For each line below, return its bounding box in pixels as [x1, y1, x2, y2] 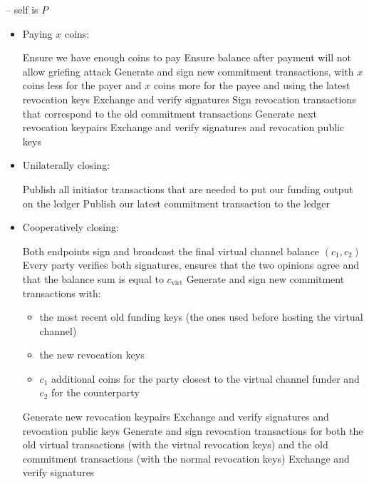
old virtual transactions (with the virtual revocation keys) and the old [22, 437, 328, 452]
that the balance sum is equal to [22, 271, 164, 286]
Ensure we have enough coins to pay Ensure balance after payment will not [22, 50, 351, 65]
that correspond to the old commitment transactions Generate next [22, 105, 317, 120]
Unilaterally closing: [22, 158, 110, 173]
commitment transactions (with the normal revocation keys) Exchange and [22, 450, 350, 465]
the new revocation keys [39, 347, 145, 362]
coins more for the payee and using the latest [153, 78, 350, 93]
